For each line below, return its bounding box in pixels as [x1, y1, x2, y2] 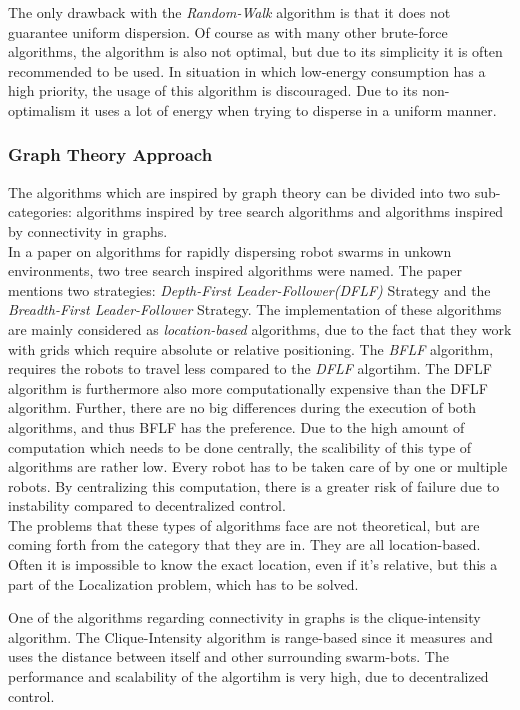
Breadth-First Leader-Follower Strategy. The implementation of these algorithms [8, 299, 502, 320]
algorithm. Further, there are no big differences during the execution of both [8, 397, 477, 418]
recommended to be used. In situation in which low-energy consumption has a [8, 60, 486, 81]
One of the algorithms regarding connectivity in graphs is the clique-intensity [8, 607, 481, 628]
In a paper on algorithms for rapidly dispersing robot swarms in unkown [8, 240, 452, 261]
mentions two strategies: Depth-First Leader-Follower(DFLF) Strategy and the [8, 279, 491, 300]
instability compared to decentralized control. [8, 495, 286, 516]
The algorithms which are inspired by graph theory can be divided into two [8, 181, 470, 202]
